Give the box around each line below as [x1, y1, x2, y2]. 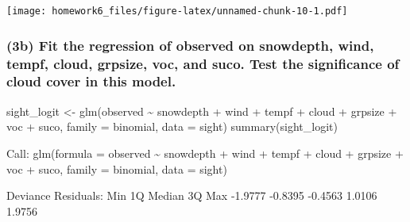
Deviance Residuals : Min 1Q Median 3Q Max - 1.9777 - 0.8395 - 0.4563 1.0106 [6, 187, 377, 204]
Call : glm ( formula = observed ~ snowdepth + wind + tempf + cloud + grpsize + [6, 144, 404, 161]
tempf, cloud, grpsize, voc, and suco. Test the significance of [6, 53, 400, 73]
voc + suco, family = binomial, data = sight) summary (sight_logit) [6, 118, 338, 135]
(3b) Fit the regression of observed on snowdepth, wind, [6, 35, 374, 55]
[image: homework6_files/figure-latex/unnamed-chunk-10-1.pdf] [6, 6, 348, 17]
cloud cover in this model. [6, 71, 176, 91]
